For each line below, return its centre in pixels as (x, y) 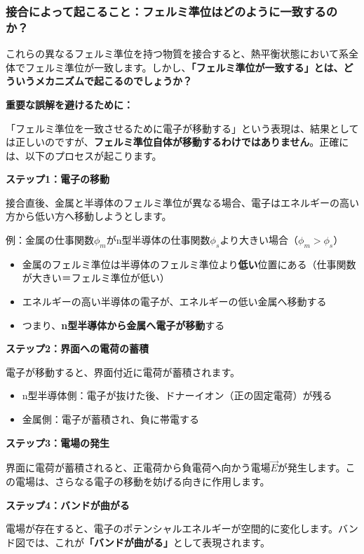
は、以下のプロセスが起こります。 (84, 155)
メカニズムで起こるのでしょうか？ (113, 81)
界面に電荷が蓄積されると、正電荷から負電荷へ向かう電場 (138, 468)
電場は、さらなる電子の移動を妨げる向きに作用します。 (142, 482)
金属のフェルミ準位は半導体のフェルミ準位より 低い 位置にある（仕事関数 (189, 264)
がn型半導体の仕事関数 (158, 240)
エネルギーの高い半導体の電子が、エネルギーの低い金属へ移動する (174, 302)
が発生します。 (311, 468)
